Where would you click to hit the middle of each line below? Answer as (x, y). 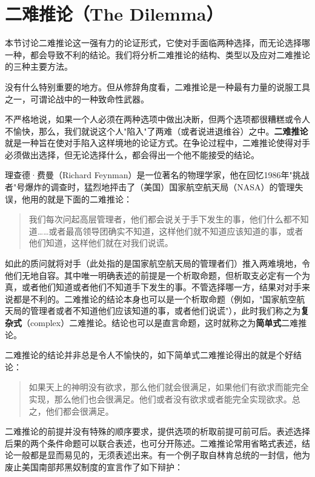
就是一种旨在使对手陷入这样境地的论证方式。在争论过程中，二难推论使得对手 (157, 143)
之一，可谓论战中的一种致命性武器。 (77, 98)
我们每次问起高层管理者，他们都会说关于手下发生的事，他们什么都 (160, 219)
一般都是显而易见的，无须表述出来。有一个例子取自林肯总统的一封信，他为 (161, 455)
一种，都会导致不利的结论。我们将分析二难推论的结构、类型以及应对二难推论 (157, 54)
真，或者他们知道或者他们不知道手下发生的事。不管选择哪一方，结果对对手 (153, 287)
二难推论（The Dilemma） (114, 14)
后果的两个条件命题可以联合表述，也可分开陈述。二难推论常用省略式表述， (153, 443)
